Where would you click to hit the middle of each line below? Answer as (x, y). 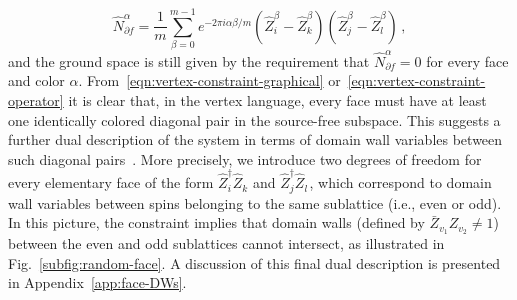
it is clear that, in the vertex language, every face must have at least (277, 100)
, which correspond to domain (400, 182)
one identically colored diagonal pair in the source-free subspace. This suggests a (254, 119)
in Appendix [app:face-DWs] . (97, 282)
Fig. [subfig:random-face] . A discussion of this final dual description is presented (254, 262)
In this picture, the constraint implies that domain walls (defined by (216, 222)
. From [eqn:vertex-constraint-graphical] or (209, 80)
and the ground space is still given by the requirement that (189, 60)
